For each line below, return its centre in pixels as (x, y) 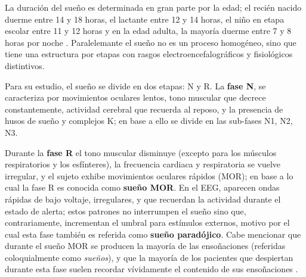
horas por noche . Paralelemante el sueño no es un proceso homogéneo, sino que (151, 42)
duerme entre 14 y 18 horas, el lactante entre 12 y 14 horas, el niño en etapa (145, 19)
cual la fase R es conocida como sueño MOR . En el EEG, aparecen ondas (142, 187)
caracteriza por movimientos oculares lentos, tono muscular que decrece (135, 97)
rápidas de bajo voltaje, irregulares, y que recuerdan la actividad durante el (143, 199)
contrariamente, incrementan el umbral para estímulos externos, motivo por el (147, 222)
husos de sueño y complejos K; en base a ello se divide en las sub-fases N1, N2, (149, 121)
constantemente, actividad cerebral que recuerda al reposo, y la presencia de (144, 109)
